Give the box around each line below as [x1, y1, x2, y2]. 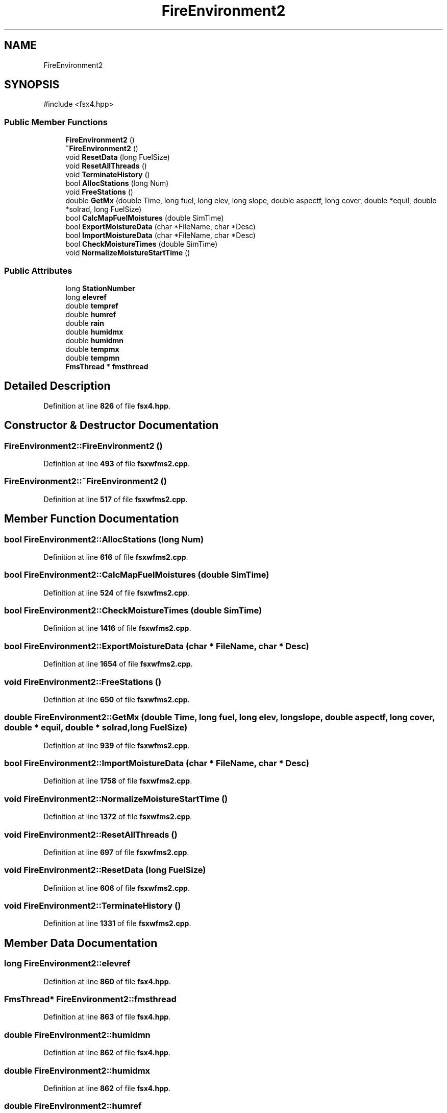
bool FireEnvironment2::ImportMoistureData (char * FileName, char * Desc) [4, 758, 309, 769]
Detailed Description [4, 380, 111, 393]
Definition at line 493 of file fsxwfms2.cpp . [43, 459, 190, 468]
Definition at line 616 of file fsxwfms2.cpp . [43, 552, 188, 561]
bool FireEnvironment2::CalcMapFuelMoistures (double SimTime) [4, 570, 269, 580]
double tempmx [65, 344, 119, 353]
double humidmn [65, 336, 124, 345]
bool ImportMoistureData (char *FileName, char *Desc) [65, 231, 256, 240]
